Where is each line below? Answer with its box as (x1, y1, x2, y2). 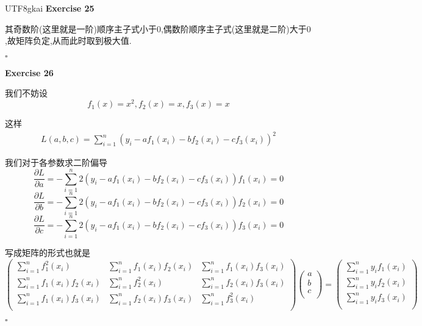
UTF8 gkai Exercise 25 (5, 2, 95, 14)
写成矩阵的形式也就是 (5, 246, 90, 259)
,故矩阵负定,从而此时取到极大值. (5, 34, 132, 47)
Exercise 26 (5, 66, 54, 79)
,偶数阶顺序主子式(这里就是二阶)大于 (160, 22, 307, 35)
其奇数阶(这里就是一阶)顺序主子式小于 (5, 22, 157, 35)
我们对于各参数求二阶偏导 (5, 156, 107, 169)
